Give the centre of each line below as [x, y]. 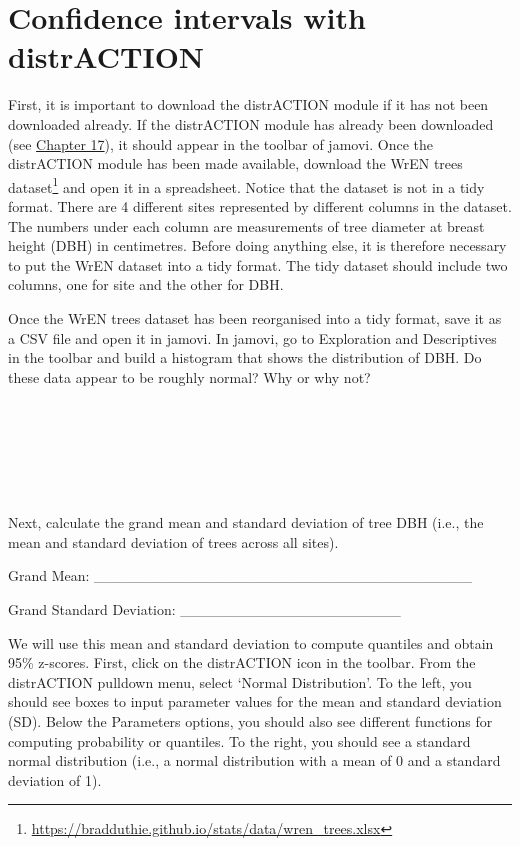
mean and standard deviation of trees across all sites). [173, 541]
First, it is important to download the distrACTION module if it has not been [248, 104]
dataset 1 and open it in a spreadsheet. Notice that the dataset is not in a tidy [246, 185]
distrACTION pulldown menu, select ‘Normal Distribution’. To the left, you [240, 681]
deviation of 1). [55, 779]
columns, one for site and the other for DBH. [146, 284]
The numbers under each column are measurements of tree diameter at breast [246, 225]
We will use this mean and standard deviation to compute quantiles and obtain [251, 642]
